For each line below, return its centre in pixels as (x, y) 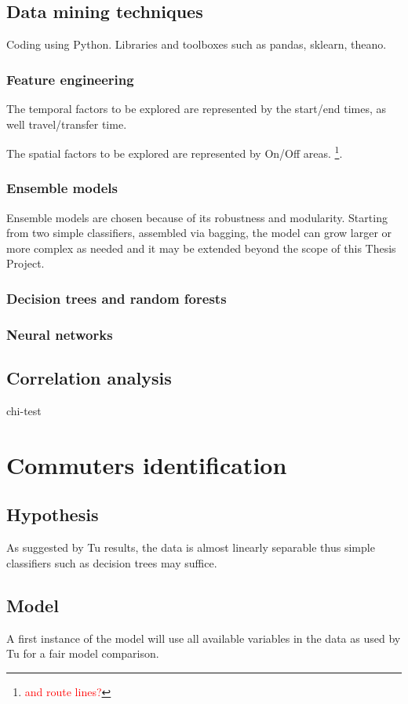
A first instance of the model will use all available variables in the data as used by (204, 638)
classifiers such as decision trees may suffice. (112, 562)
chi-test (24, 410)
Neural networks (60, 334)
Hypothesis (53, 514)
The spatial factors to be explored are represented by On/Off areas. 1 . (175, 152)
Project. (25, 263)
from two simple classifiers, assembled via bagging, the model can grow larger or (199, 233)
